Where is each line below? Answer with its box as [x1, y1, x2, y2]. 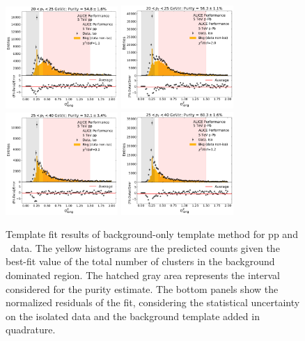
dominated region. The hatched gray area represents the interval [6, 268, 280, 283]
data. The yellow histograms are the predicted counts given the [10, 240, 280, 255]
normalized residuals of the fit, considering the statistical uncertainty [6, 295, 300, 310]
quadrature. [6, 322, 56, 337]
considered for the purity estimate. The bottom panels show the [6, 281, 279, 296]
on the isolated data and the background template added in [6, 308, 260, 323]
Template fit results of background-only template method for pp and [6, 227, 298, 241]
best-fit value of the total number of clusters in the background [6, 254, 275, 269]
